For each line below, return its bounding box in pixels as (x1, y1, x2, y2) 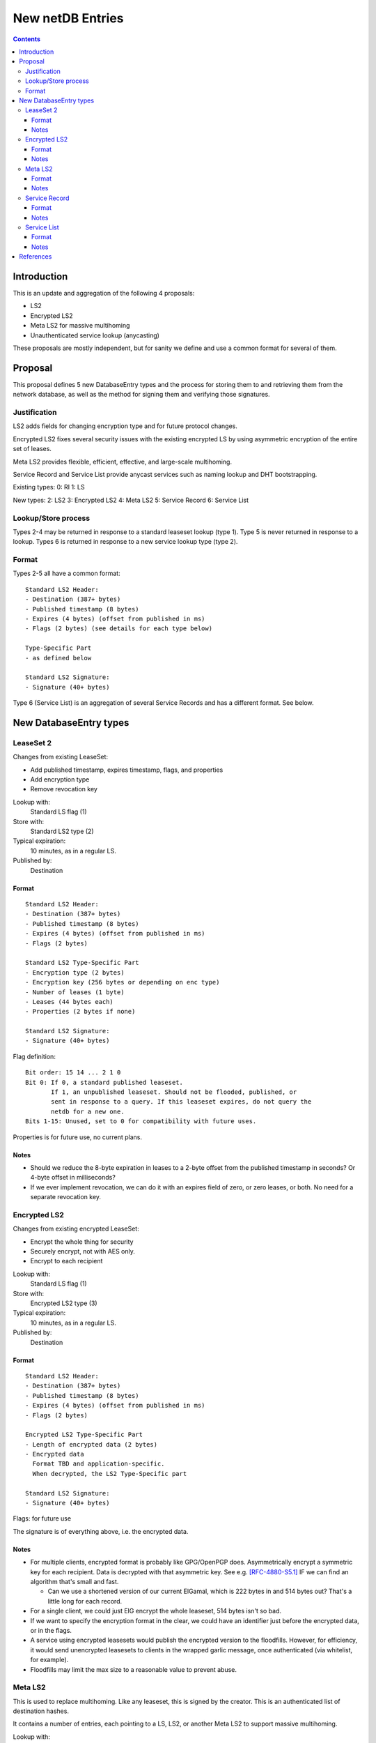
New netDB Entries (13, 10, 125, 26)
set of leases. (13, 445, 52, 453)
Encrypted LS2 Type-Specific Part (25, 1431, 143, 1439)
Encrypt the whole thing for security (30, 1238, 134, 1246)
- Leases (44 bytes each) (25, 998, 114, 1005)
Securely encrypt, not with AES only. (30, 1247, 136, 1256)
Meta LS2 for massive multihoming (30, 321, 130, 330)
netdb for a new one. (51, 1107, 125, 1116)
